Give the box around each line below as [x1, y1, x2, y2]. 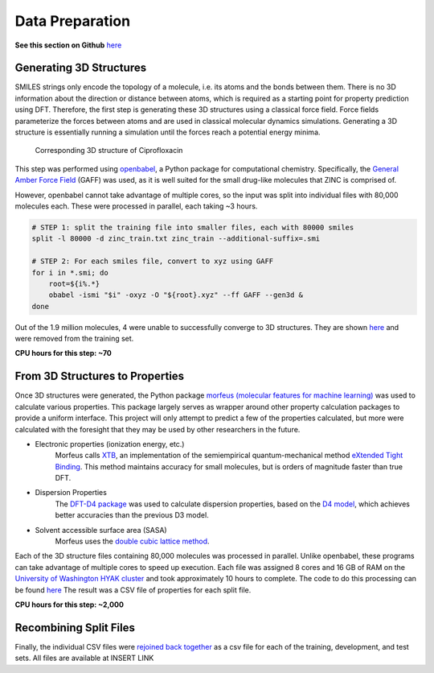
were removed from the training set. [14, 334, 134, 344]
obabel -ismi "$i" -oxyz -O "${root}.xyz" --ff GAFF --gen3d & [48, 291, 304, 299]
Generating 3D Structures [14, 61, 147, 75]
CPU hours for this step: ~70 [14, 349, 113, 358]
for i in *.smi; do [31, 268, 108, 277]
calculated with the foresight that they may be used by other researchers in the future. [14, 424, 301, 434]
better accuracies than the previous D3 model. [55, 510, 209, 520]
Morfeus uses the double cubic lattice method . [55, 536, 210, 547]
